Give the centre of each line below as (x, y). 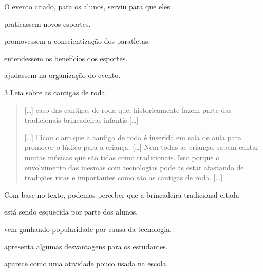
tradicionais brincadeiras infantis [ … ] (81, 120)
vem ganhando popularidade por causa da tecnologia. (88, 229)
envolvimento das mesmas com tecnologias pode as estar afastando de (134, 167)
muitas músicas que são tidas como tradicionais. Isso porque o (122, 157)
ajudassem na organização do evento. (62, 75)
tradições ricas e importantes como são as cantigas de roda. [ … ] (124, 177)
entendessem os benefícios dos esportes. (66, 58)
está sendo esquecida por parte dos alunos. (71, 212)
